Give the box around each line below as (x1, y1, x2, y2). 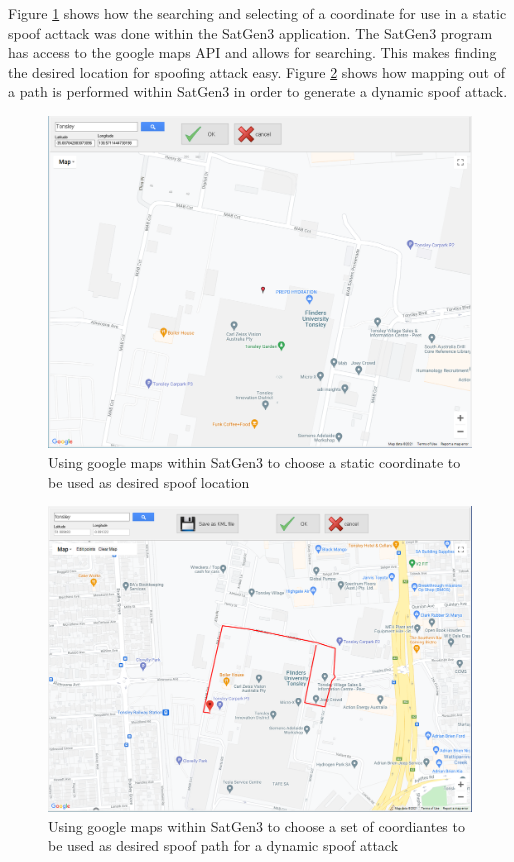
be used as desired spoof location (48, 471, 250, 492)
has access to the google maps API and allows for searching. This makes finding (8, 42, 497, 63)
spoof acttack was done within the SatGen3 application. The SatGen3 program (8, 22, 493, 43)
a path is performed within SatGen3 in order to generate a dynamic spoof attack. (8, 81, 508, 102)
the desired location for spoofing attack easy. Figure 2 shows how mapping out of (8, 61, 505, 82)
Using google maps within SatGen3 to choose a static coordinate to (48, 452, 461, 473)
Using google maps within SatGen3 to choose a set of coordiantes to (48, 815, 465, 836)
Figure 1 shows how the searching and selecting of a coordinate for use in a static (8, 3, 507, 23)
